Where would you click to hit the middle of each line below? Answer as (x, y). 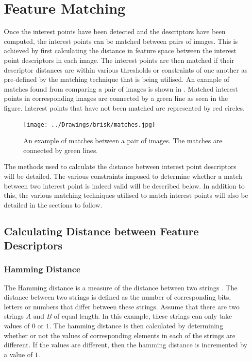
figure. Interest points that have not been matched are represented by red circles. (124, 107)
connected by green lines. (61, 150)
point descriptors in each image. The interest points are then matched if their (119, 60)
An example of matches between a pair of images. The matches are (123, 141)
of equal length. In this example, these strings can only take (143, 316)
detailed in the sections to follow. (53, 204)
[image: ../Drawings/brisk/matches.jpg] (90, 125)
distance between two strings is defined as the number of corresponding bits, (118, 297)
